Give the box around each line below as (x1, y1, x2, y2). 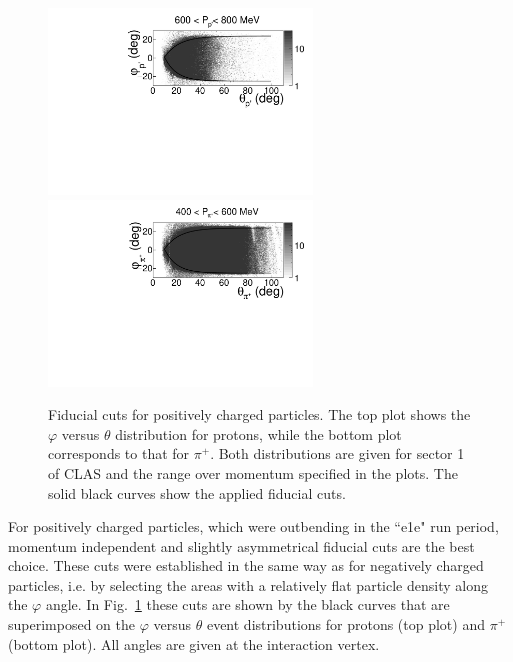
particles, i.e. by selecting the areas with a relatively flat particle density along (8, 574, 488, 595)
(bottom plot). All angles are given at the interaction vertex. (8, 633, 380, 654)
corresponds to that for (48, 443, 190, 464)
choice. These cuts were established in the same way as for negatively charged (8, 555, 484, 576)
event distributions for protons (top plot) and (206, 614, 485, 635)
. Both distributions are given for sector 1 (210, 443, 465, 464)
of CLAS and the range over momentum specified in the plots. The (48, 462, 458, 483)
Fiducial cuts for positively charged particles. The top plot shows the (48, 404, 471, 425)
